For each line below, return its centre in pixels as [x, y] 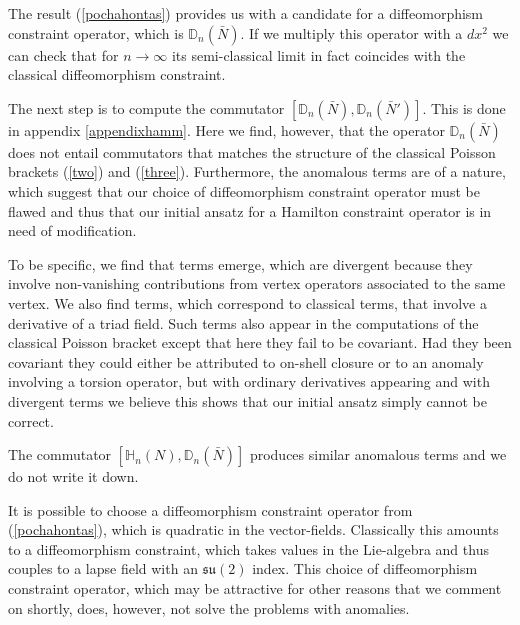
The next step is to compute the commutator [146, 107]
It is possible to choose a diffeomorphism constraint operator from [210, 509]
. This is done [464, 107]
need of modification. [72, 230]
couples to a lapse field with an [103, 568]
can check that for [63, 54]
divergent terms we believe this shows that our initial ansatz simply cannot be [247, 400]
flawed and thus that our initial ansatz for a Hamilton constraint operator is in [250, 210]
